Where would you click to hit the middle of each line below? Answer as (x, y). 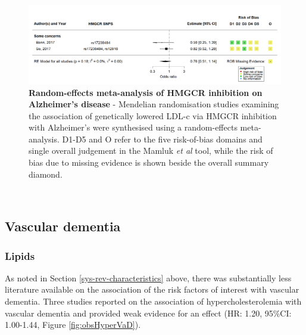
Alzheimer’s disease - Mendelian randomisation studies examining (154, 104)
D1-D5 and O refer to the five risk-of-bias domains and (162, 139)
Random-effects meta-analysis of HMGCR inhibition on (146, 92)
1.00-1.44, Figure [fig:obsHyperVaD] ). (73, 325)
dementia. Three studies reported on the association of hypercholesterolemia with (153, 301)
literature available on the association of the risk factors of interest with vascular (152, 289)
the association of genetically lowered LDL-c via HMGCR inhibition (153, 115)
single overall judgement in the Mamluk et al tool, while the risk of (151, 151)
